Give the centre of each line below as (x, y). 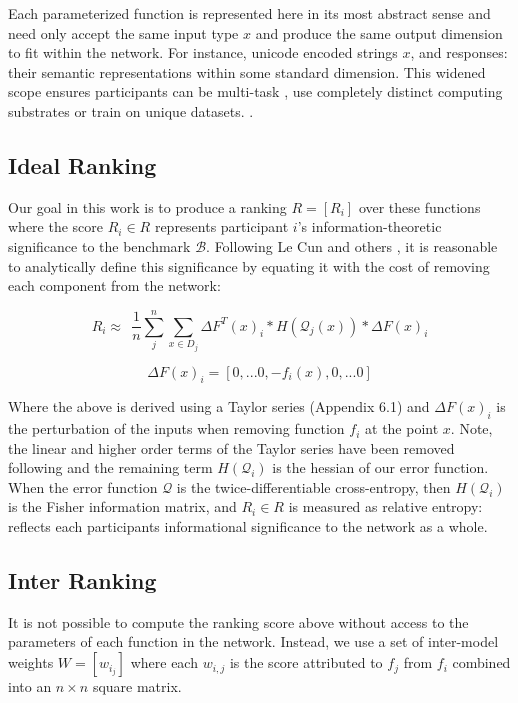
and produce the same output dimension (379, 32)
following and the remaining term (110, 467)
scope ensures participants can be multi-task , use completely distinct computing (255, 91)
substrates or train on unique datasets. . (131, 110)
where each (164, 662)
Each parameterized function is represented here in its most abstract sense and (249, 13)
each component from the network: (114, 285)
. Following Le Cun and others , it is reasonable (352, 245)
